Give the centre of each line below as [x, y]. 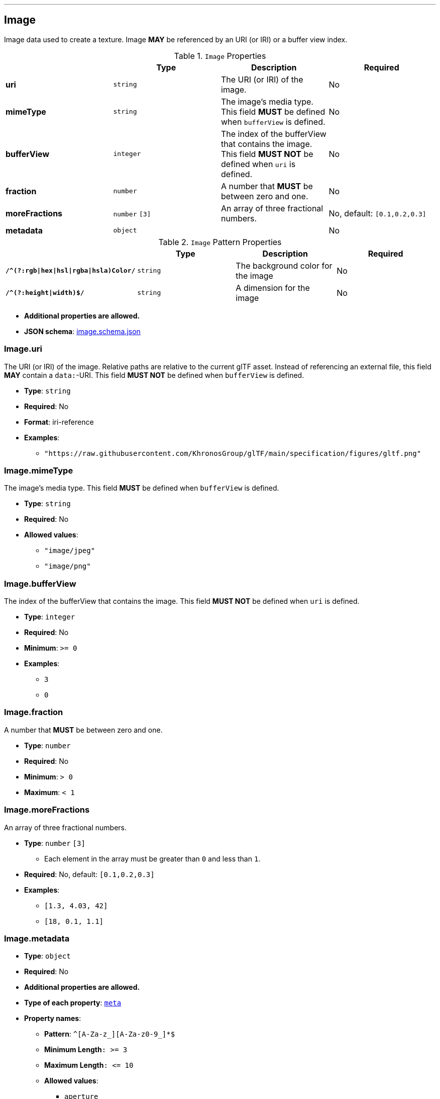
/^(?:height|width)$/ [45, 293]
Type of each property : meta [73, 1003]
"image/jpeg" [70, 551]
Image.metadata [37, 938]
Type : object [47, 956]
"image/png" [68, 566]
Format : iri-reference [59, 422]
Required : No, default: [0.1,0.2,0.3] [89, 874]
